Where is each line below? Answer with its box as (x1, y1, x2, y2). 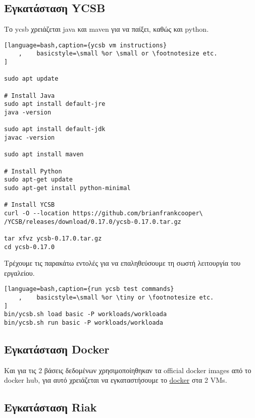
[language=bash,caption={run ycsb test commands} (4, 285, 174, 293)
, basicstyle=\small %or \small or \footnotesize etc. (18, 50, 218, 57)
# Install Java (4, 92, 55, 99)
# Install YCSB (4, 201, 55, 209)
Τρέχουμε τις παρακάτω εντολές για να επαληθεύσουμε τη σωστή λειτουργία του (4, 258, 241, 268)
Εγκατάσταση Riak (4, 399, 97, 415)
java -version (4, 109, 52, 116)
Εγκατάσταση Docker (4, 341, 110, 357)
